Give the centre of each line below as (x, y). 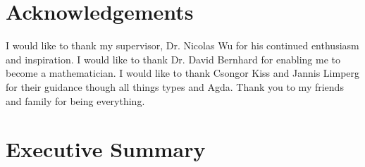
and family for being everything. (75, 100)
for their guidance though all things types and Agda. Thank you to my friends (175, 86)
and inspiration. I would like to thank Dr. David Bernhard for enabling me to (173, 59)
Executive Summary (106, 149)
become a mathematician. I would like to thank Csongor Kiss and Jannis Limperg (183, 73)
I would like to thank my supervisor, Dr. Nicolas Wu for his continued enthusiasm (182, 45)
